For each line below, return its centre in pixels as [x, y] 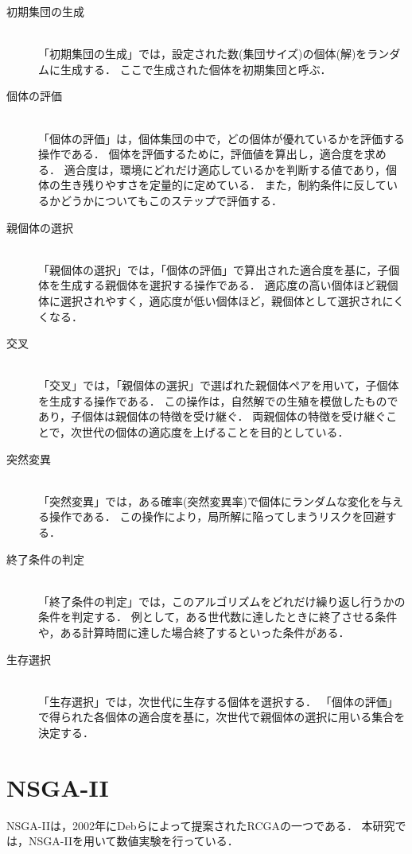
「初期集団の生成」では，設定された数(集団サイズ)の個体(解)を [203, 54]
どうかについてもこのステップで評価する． [171, 200]
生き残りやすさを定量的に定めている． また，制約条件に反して [223, 185]
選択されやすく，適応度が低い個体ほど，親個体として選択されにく [232, 300]
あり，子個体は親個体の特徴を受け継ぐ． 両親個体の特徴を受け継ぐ [212, 416]
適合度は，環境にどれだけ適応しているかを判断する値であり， [225, 169]
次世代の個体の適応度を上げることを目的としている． [210, 432]
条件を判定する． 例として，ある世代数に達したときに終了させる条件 [218, 617]
